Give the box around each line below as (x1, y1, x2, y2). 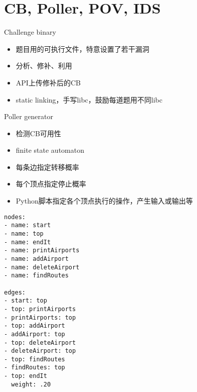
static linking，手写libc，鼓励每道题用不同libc (16, 94, 162, 105)
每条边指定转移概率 (16, 161, 79, 172)
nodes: (4, 213, 26, 221)
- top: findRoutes (4, 355, 65, 363)
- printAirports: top (4, 314, 76, 321)
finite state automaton (16, 145, 84, 155)
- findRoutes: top (4, 364, 65, 371)
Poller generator (4, 111, 53, 122)
